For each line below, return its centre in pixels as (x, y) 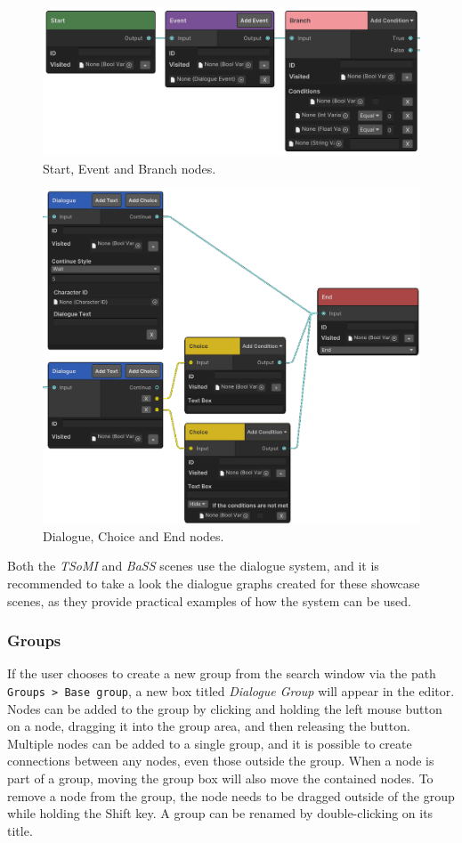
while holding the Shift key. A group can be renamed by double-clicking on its (220, 813)
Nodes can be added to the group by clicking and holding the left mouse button (225, 708)
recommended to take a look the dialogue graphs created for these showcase (214, 583)
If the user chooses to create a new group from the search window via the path (222, 673)
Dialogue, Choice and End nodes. (134, 535)
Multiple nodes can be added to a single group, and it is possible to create (210, 743)
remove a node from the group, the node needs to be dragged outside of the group (231, 795)
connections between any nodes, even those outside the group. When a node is (221, 761)
